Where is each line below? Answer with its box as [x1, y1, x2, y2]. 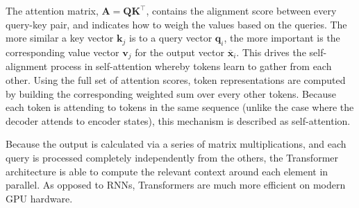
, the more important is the [224, 31, 340, 45]
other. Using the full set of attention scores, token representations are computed [6, 73, 346, 87]
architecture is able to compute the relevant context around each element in [6, 164, 328, 178]
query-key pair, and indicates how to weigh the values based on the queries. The [6, 17, 347, 31]
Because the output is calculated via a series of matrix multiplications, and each [6, 137, 347, 151]
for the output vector [135, 44, 225, 59]
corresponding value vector [6, 44, 119, 59]
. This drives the [236, 44, 306, 59]
